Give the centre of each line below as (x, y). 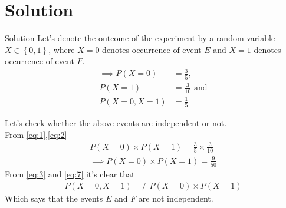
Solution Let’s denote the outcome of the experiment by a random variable (140, 38)
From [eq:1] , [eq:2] (36, 134)
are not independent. (176, 198)
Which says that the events (54, 198)
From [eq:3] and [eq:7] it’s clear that (70, 174)
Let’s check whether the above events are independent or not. (116, 123)
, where (62, 49)
